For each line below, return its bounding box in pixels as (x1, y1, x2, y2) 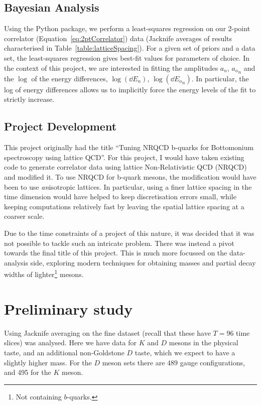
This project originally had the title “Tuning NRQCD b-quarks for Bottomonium (4, 142, 254, 153)
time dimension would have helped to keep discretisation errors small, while (4, 191, 236, 202)
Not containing (16, 391, 62, 401)
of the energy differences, (31, 73, 108, 83)
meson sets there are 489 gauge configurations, (102, 357, 245, 367)
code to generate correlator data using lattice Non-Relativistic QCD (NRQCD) (4, 162, 247, 172)
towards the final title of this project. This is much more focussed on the (4, 247, 227, 258)
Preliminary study (4, 298, 133, 319)
